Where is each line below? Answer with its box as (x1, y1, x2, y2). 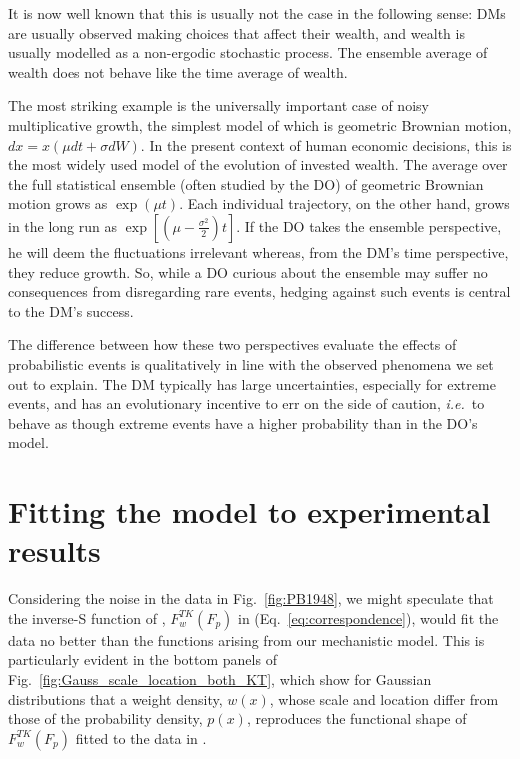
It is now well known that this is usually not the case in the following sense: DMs (8, 3, 506, 23)
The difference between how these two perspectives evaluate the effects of (8, 334, 457, 355)
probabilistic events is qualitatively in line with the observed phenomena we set (8, 353, 494, 374)
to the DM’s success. (8, 300, 134, 321)
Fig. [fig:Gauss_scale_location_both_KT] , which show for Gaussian (8, 668, 432, 689)
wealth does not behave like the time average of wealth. (8, 61, 348, 82)
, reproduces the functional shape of (246, 708, 467, 729)
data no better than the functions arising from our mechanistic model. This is (8, 629, 485, 650)
